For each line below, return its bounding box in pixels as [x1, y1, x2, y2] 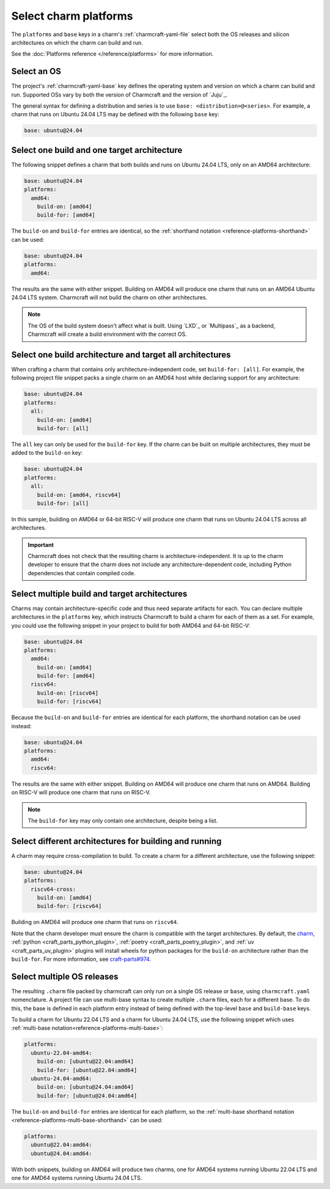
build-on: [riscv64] [37, 689, 99, 696]
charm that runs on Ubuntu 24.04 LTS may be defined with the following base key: [11, 111, 219, 118]
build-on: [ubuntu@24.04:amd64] [37, 1084, 134, 1090]
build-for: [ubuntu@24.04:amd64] [37, 1092, 137, 1099]
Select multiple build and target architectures [11, 588, 188, 599]
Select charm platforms [11, 9, 133, 23]
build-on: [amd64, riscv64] [37, 491, 122, 498]
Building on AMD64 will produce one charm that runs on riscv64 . [11, 919, 178, 926]
